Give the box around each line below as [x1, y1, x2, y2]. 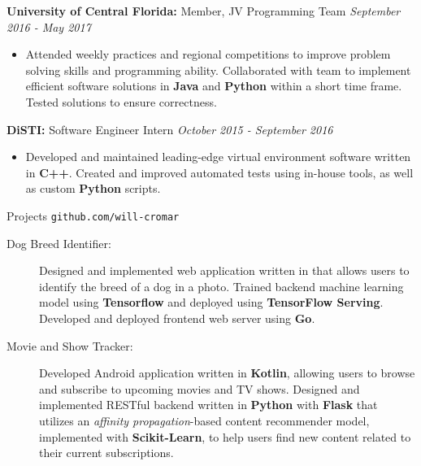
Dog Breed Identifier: [7, 234, 111, 251]
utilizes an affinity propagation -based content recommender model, [39, 412, 370, 429]
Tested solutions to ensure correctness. [25, 93, 217, 110]
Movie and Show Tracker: [7, 337, 133, 354]
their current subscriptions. [39, 444, 174, 461]
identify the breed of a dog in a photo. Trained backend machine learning [39, 277, 404, 294]
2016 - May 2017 [7, 18, 91, 35]
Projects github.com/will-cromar [7, 207, 180, 224]
